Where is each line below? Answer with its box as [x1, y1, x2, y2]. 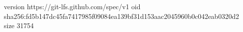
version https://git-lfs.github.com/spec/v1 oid [4, 1, 141, 11]
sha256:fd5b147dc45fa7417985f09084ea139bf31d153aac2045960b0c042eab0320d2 [4, 11, 239, 21]
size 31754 [4, 20, 34, 31]
